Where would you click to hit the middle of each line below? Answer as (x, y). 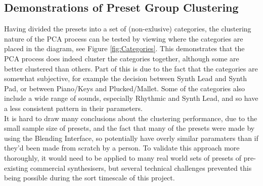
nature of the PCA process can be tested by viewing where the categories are (124, 38)
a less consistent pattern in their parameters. (73, 108)
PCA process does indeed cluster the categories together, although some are (122, 58)
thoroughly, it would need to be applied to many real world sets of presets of (123, 157)
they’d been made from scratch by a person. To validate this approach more (122, 148)
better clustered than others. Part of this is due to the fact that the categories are (131, 68)
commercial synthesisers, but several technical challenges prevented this (141, 168)
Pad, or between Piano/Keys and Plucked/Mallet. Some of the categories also (125, 88)
